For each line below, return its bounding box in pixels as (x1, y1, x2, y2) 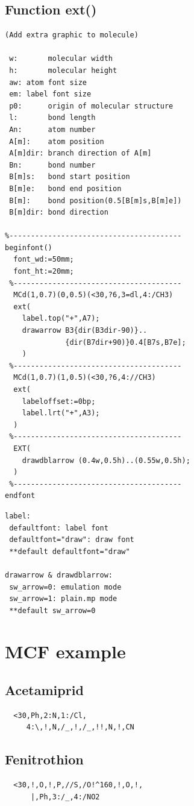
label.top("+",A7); (22, 314, 100, 323)
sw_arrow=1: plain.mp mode (9, 594, 117, 603)
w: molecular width (9, 54, 113, 63)
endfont (5, 491, 36, 500)
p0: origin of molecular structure (9, 101, 174, 110)
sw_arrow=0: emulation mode (9, 582, 122, 591)
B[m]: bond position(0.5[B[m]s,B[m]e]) (9, 196, 182, 205)
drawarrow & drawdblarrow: (5, 570, 113, 579)
